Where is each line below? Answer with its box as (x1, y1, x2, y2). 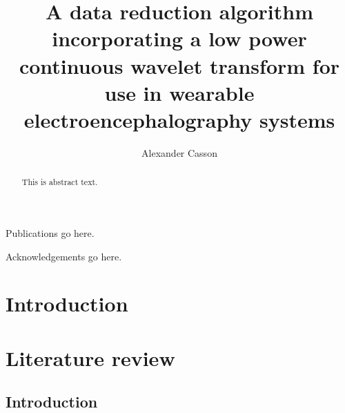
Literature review (6, 343, 175, 372)
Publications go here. (6, 225, 95, 240)
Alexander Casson (141, 145, 217, 160)
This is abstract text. (21, 176, 98, 188)
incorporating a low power (52, 24, 307, 52)
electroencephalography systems (23, 105, 335, 133)
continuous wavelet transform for (19, 51, 340, 79)
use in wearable (104, 78, 255, 106)
